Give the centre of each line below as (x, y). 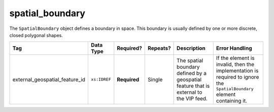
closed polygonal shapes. (36, 35)
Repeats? (159, 48)
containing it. (232, 101)
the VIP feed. (192, 98)
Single (155, 80)
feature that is (193, 86)
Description (191, 48)
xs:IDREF (101, 79)
